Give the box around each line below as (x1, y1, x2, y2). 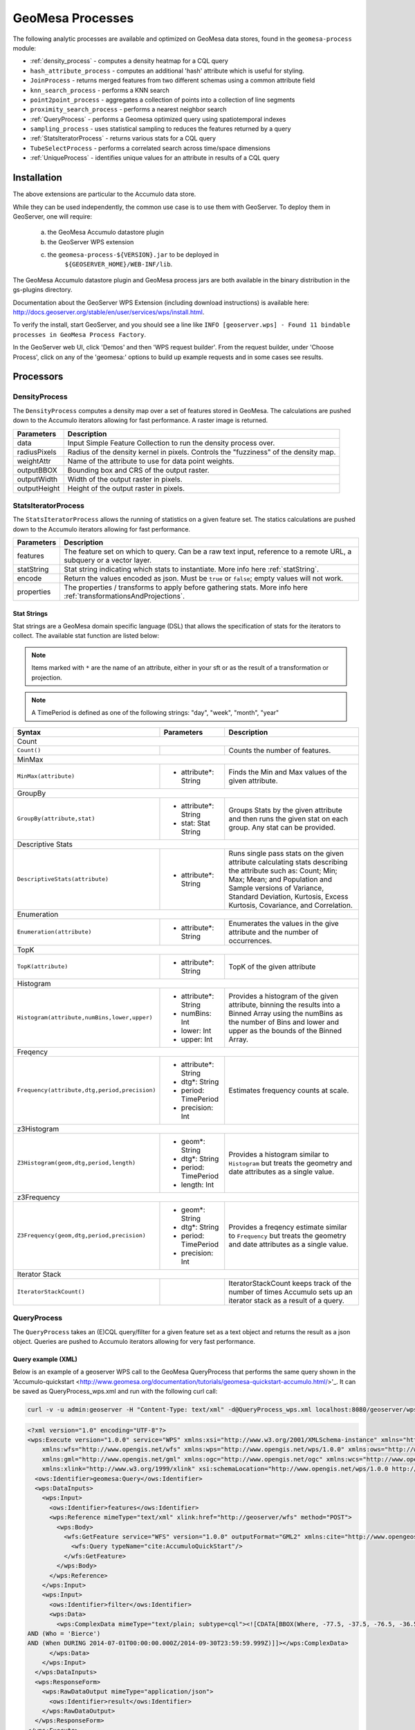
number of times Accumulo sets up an (228, 1287, 353, 1297)
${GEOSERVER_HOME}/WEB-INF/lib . (64, 260, 173, 268)
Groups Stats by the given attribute (228, 805, 342, 814)
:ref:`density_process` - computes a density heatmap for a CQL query (30, 57, 228, 65)
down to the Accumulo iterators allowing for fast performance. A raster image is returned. (12, 416, 268, 425)
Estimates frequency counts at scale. (228, 1085, 349, 1095)
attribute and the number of (228, 927, 319, 937)
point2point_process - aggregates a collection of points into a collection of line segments (30, 95, 295, 104)
